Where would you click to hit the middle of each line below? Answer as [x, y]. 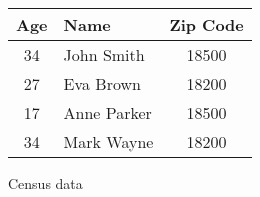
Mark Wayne [108, 141]
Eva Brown [102, 83]
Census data [45, 183]
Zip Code [206, 24]
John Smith [104, 54]
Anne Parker [107, 112]
